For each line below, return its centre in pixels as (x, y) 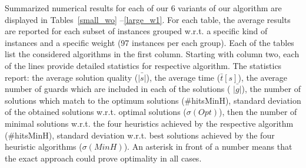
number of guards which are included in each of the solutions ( (118, 89)
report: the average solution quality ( (71, 77)
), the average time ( (183, 77)
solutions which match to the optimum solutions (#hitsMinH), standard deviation (153, 100)
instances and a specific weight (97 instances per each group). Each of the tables (149, 42)
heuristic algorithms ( (44, 146)
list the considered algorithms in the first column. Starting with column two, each (152, 54)
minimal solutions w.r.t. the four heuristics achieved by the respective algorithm (149, 123)
